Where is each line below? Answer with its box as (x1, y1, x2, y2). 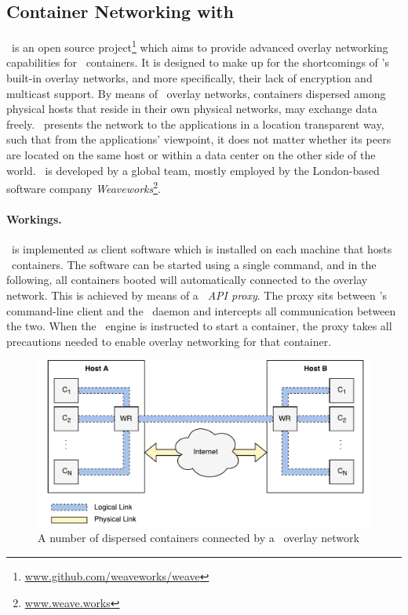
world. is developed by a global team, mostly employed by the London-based (6, 162, 380, 178)
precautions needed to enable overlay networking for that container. (6, 333, 332, 349)
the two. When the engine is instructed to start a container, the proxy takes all (6, 318, 392, 334)
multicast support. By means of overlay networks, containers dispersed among (6, 85, 386, 101)
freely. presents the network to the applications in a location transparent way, (6, 115, 384, 132)
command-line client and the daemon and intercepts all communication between (6, 302, 396, 318)
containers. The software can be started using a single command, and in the (11, 256, 377, 272)
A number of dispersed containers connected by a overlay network (38, 529, 359, 546)
